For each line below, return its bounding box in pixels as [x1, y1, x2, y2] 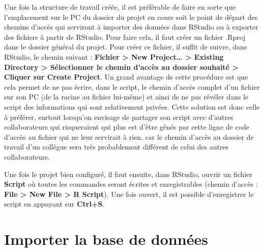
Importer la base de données [4, 229, 208, 249]
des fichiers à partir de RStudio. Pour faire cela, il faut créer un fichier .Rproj [4, 31, 246, 42]
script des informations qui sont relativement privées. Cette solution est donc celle [4, 101, 260, 112]
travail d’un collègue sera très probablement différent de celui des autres [4, 141, 229, 152]
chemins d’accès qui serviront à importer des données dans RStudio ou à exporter [4, 21, 258, 32]
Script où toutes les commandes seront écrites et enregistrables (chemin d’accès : [4, 179, 258, 189]
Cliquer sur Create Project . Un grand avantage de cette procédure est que [4, 71, 248, 82]
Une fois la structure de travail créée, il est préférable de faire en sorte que [4, 2, 236, 12]
